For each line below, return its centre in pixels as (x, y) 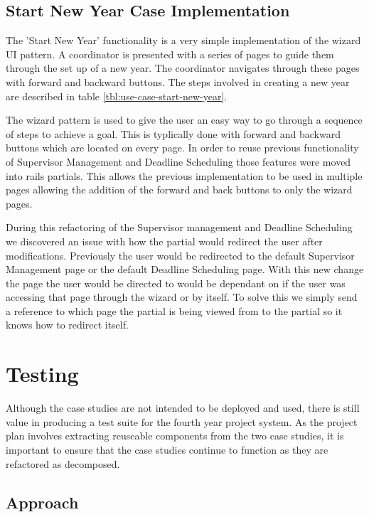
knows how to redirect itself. (67, 325)
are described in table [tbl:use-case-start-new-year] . (117, 96)
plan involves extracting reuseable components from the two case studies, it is (175, 436)
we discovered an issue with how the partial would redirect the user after (164, 241)
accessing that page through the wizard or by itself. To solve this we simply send (182, 297)
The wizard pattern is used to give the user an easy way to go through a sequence (184, 120)
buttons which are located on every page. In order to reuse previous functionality (182, 148)
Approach (42, 502)
